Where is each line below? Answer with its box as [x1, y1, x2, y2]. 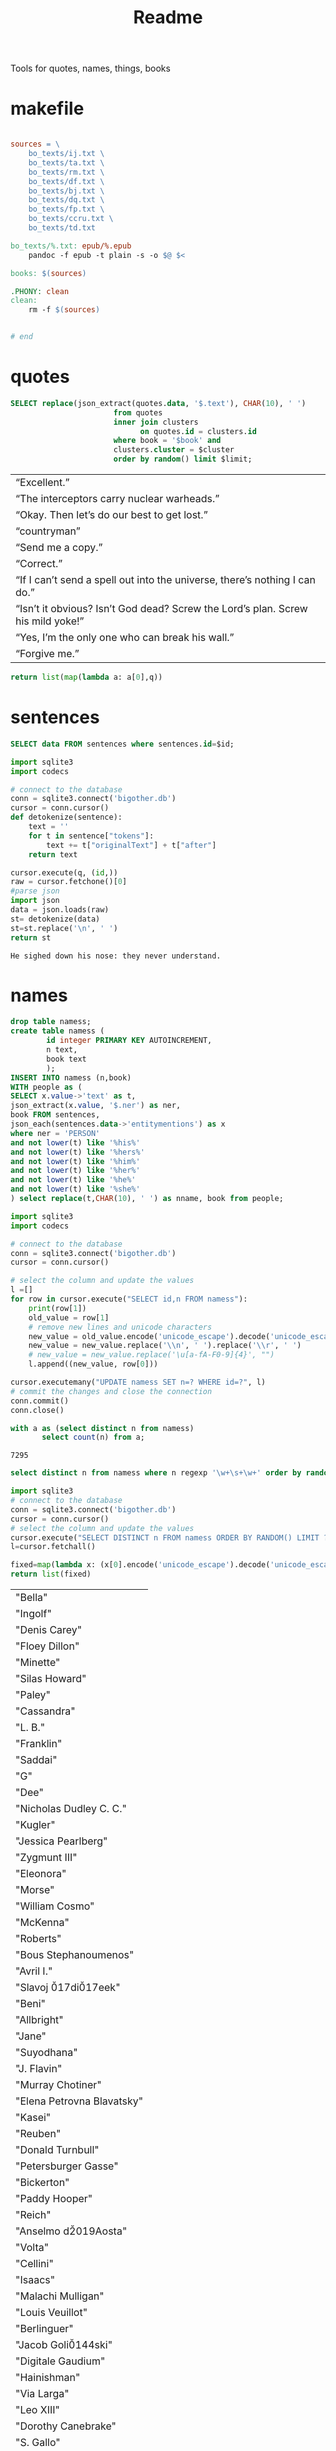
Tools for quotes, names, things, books [10, 62, 171, 75]
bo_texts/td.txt [28, 223, 97, 233]
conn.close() [10, 1405, 65, 1415]
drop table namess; [10, 1017, 92, 1027]
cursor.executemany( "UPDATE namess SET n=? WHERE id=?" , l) [10, 1377, 267, 1388]
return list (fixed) [10, 1569, 92, 1580]
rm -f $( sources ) [28, 305, 101, 315]
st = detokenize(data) [10, 914, 101, 924]
